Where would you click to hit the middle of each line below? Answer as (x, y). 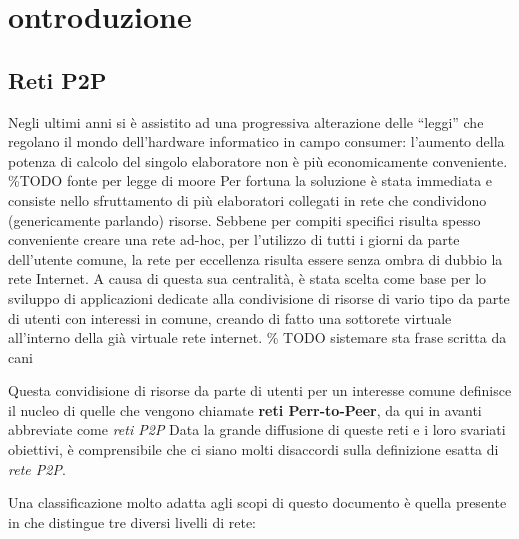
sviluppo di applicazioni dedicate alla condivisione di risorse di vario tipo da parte (259, 297)
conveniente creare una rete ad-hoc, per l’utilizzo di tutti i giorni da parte (234, 239)
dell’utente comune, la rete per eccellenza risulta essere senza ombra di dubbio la (255, 258)
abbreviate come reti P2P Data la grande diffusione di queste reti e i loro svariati (257, 429)
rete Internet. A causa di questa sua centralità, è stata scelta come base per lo (247, 278)
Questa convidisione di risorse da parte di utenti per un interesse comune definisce (260, 390)
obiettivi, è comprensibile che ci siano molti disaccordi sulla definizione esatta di (253, 449)
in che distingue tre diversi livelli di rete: (132, 521)
